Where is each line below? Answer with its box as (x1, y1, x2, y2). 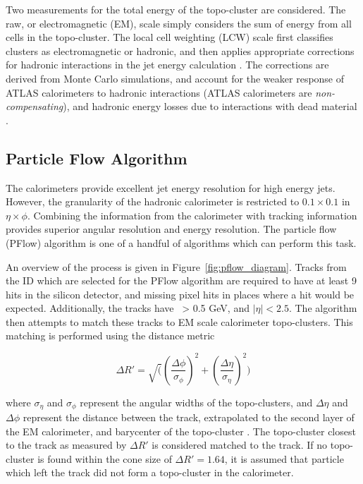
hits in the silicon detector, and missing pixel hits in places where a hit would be (6, 286, 355, 301)
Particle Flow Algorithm (6, 147, 187, 169)
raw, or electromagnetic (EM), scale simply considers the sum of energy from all (6, 16, 352, 30)
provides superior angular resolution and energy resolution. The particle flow (6, 222, 337, 236)
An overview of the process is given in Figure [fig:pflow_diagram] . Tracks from (6, 259, 347, 274)
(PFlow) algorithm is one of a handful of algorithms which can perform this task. (6, 235, 357, 250)
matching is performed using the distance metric (6, 328, 215, 343)
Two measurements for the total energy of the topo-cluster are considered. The (6, 2, 346, 16)
